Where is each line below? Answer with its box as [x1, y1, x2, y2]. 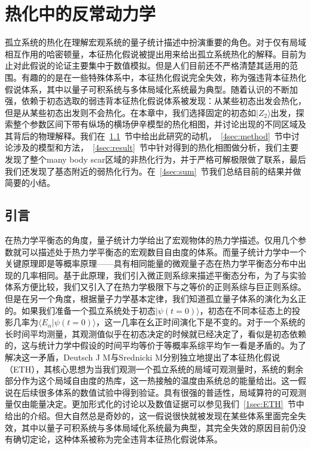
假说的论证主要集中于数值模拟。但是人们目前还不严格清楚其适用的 [29, 59, 289, 72]
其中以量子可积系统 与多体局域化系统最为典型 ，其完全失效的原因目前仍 [21, 421, 298, 433]
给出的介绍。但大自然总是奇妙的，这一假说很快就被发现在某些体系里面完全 [5, 409, 298, 421]
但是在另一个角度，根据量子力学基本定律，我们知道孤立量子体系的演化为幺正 [5, 292, 306, 305]
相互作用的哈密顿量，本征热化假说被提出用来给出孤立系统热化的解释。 [5, 47, 281, 60]
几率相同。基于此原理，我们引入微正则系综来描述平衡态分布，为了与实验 [21, 268, 306, 281]
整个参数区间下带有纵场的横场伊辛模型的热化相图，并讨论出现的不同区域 [13, 118, 298, 130]
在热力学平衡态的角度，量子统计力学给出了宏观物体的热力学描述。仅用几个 [5, 234, 298, 246]
